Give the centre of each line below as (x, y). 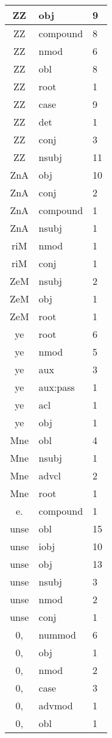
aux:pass (57, 387)
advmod (56, 705)
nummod (57, 635)
